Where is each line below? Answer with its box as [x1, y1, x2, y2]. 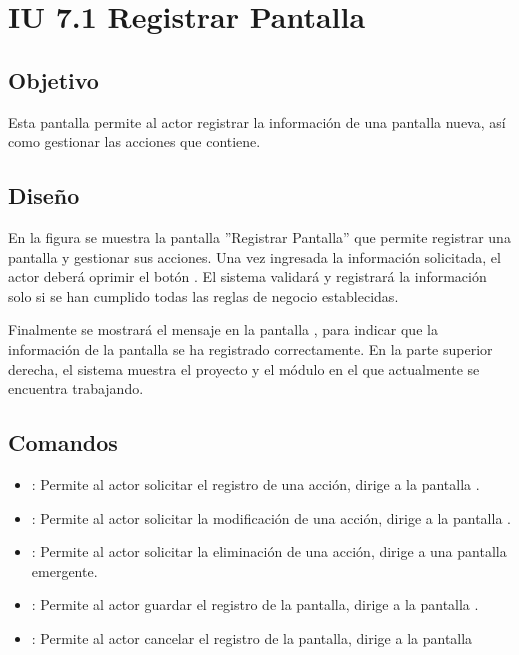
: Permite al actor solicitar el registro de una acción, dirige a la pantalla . [31, 473, 480, 494]
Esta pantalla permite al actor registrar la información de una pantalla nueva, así [8, 111, 506, 132]
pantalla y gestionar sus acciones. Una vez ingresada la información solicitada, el [8, 246, 501, 267]
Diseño [8, 180, 80, 211]
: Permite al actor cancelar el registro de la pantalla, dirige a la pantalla [31, 627, 473, 648]
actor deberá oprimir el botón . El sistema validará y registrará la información [8, 266, 487, 287]
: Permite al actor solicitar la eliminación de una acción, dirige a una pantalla [31, 541, 507, 562]
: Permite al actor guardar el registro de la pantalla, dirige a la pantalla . [31, 594, 479, 615]
